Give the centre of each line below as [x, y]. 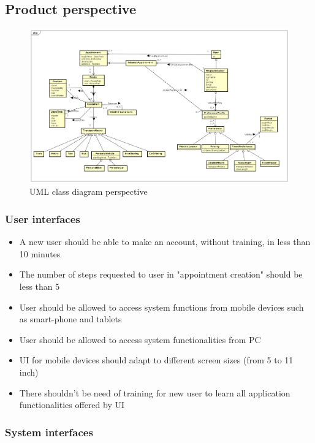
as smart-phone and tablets [70, 319]
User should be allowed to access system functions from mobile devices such [161, 307]
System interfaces [49, 432]
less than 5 [40, 286]
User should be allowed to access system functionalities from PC [140, 339]
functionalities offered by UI [72, 405]
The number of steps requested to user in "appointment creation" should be [161, 274]
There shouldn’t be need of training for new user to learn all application [155, 392]
